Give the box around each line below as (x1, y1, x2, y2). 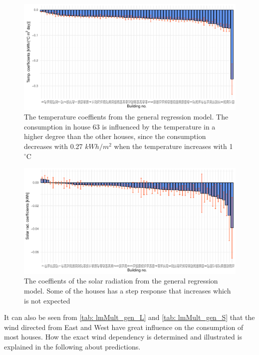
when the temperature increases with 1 (114, 140, 233, 151)
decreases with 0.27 (24, 140, 83, 151)
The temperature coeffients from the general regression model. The (24, 111, 229, 122)
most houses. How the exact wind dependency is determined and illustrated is (4, 331, 242, 342)
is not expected (24, 295, 70, 305)
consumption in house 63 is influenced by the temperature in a (24, 121, 216, 131)
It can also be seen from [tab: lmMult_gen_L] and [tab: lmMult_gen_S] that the (4, 312, 255, 322)
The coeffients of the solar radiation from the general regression (24, 275, 218, 286)
